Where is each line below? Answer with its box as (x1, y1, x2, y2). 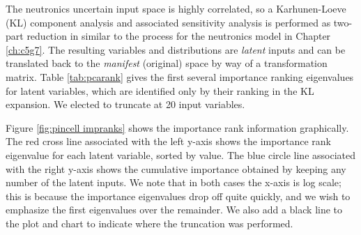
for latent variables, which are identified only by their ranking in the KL (6, 83, 314, 98)
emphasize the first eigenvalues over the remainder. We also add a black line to (6, 202, 343, 217)
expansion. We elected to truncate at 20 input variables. (6, 97, 245, 112)
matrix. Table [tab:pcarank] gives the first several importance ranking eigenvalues (6, 69, 354, 84)
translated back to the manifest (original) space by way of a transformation (6, 56, 328, 70)
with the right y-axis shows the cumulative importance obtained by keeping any (6, 161, 346, 176)
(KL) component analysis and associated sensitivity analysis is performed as (6, 15, 331, 29)
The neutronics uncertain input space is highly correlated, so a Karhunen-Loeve (6, 1, 346, 15)
